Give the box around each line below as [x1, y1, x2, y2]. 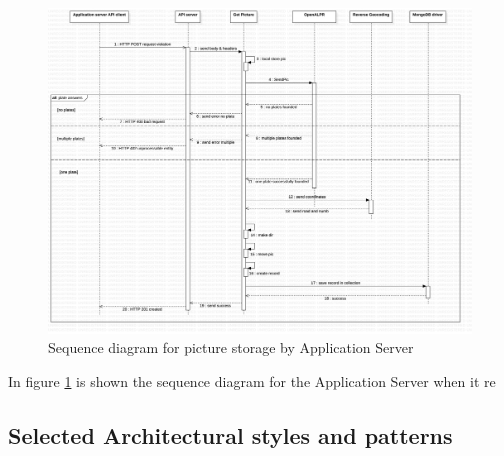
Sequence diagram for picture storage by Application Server [48, 337, 414, 358]
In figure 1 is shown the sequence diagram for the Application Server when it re [8, 371, 496, 392]
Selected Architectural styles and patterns [8, 420, 453, 451]
